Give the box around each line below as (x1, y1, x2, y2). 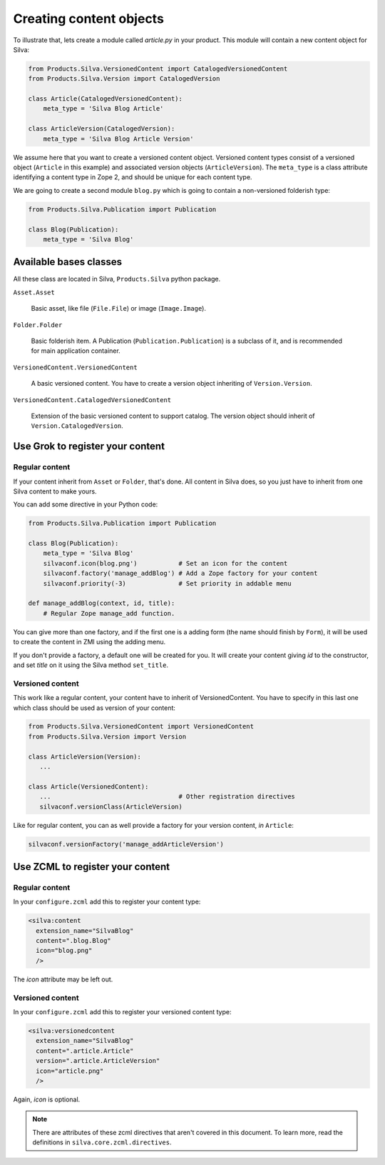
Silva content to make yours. (13, 486, 97, 496)
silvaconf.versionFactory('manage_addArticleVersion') (28, 840, 224, 848)
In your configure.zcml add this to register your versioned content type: (13, 1008, 232, 1016)
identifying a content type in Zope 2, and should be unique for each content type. (13, 173, 252, 181)
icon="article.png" (36, 1066, 104, 1075)
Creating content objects (13, 11, 164, 26)
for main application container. (31, 346, 120, 355)
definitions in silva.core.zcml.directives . (32, 1138, 172, 1146)
